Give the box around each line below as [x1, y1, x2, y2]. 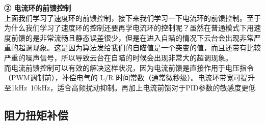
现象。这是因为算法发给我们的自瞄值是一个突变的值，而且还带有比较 [32, 42, 261, 53]
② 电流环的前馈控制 [4, 3, 71, 13]
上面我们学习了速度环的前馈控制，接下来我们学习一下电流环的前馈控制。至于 [4, 12, 261, 23]
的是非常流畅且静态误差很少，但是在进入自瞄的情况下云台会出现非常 [25, 32, 254, 43]
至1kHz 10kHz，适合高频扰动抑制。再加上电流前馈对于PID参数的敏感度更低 [4, 82, 256, 92]
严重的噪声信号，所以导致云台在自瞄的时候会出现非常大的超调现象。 [4, 52, 232, 63]
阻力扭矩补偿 [4, 107, 68, 122]
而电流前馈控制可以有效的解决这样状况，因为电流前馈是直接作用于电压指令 [4, 62, 254, 73]
